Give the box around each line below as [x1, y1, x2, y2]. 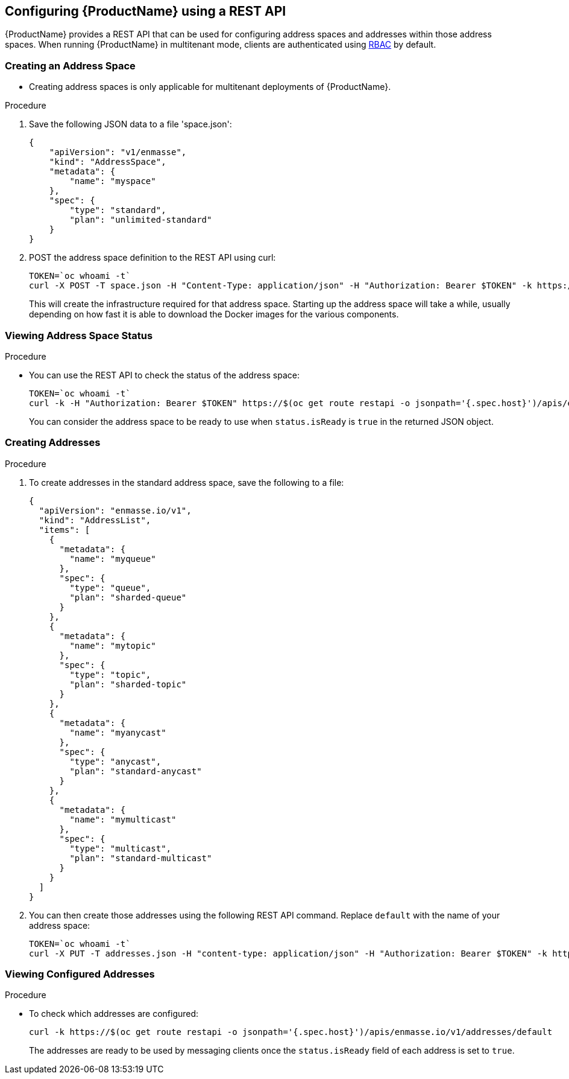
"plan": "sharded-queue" [69, 592, 187, 602]
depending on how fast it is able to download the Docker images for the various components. [29, 309, 399, 320]
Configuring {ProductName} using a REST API [5, 4, 286, 19]
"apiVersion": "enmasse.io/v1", [39, 505, 192, 515]
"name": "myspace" [69, 176, 156, 186]
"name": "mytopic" [69, 640, 156, 651]
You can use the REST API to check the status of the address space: [29, 369, 300, 380]
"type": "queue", [69, 582, 151, 593]
